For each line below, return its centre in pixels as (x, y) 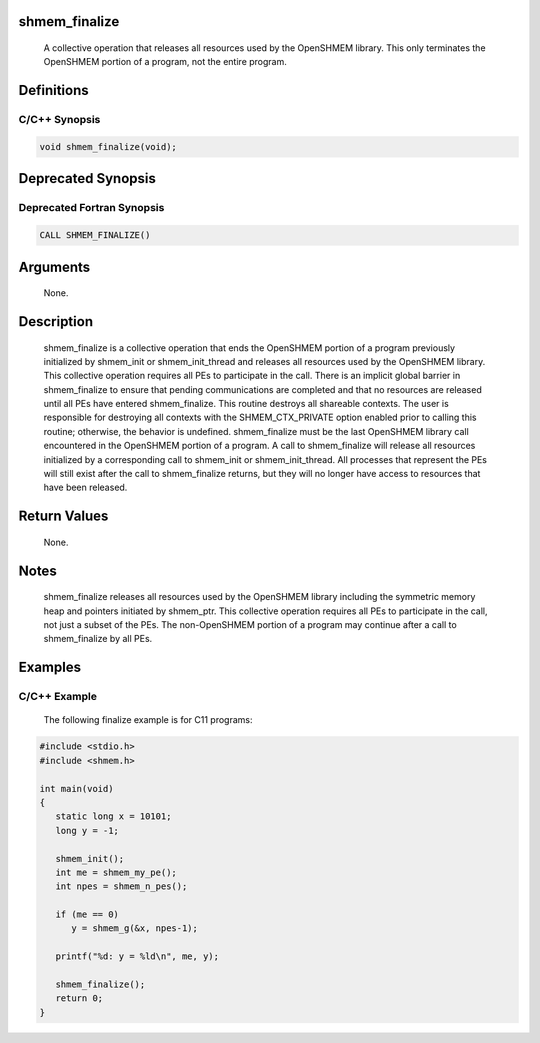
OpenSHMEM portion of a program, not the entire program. (165, 62)
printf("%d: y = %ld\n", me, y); (137, 956)
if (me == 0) (87, 914)
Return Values (63, 516)
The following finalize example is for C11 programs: (148, 720)
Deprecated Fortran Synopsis (91, 208)
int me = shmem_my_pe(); (116, 872)
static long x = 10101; (113, 816)
